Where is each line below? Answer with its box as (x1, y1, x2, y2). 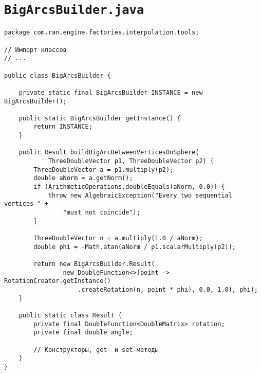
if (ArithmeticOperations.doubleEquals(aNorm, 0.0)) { (33, 183, 225, 191)
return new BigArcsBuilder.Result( (33, 260, 155, 268)
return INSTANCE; (33, 123, 92, 131)
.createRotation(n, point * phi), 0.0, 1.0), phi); (78, 286, 258, 293)
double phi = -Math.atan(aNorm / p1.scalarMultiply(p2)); (33, 243, 236, 251)
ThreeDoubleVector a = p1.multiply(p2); (33, 166, 174, 173)
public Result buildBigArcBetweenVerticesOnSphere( (18, 149, 199, 156)
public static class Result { (18, 311, 122, 319)
